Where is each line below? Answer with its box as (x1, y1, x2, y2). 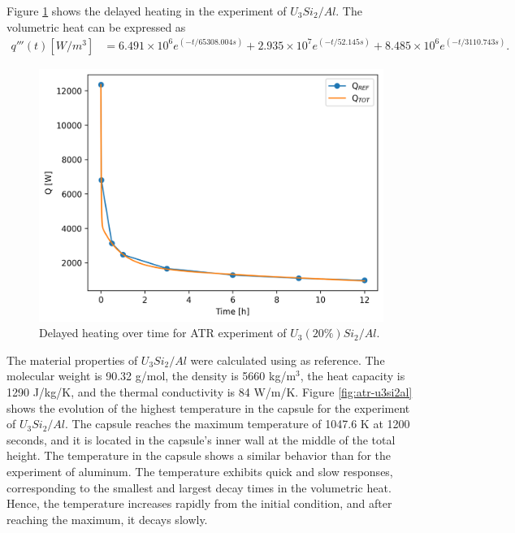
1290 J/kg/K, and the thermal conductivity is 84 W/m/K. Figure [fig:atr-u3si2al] (6, 383, 413, 401)
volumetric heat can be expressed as (6, 18, 186, 35)
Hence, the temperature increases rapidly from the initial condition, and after (6, 495, 392, 512)
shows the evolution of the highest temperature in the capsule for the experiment (6, 399, 410, 416)
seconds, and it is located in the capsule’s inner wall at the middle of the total (6, 431, 396, 448)
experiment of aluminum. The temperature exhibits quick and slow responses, (6, 463, 393, 480)
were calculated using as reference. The (190, 351, 385, 368)
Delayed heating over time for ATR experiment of (39, 324, 287, 341)
